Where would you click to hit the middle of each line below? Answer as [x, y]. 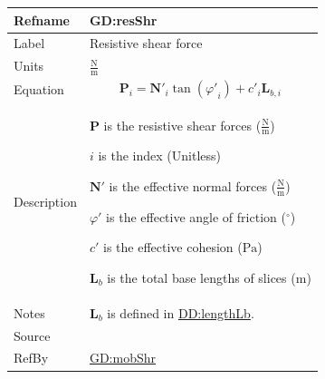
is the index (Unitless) [160, 155]
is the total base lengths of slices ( [201, 277]
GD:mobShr [123, 358]
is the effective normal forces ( [193, 185]
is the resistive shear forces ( [182, 125]
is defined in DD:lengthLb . [181, 312]
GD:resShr [123, 19]
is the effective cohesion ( [173, 247]
